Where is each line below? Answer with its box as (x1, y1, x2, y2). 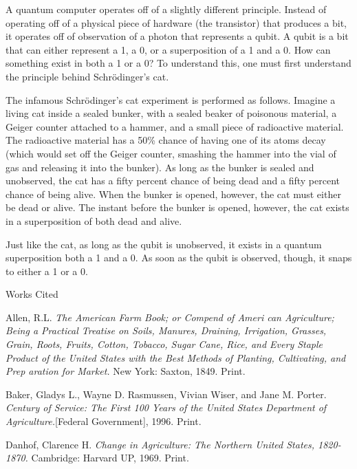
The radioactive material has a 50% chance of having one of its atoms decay (6, 133, 326, 147)
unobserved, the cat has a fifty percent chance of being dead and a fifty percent (6, 173, 340, 188)
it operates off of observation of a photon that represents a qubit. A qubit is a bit (6, 29, 349, 43)
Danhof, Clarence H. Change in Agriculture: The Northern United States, (6, 437, 315, 451)
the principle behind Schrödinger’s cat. (6, 69, 169, 83)
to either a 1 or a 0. (6, 263, 88, 278)
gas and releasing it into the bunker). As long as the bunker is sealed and (6, 160, 314, 174)
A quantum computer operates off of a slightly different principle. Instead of (6, 2, 327, 16)
